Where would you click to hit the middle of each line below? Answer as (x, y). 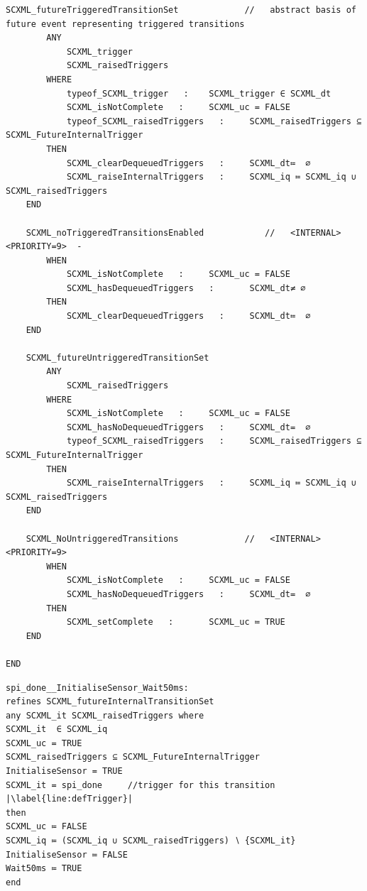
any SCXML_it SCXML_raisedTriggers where (105, 715)
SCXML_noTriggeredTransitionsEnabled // (150, 233)
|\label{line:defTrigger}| (69, 799)
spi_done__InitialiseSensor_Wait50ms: (97, 688)
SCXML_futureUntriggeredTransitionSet (117, 357)
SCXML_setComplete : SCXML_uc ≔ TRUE (176, 622)
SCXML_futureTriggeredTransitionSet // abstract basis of (181, 10)
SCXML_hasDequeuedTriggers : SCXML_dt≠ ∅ (186, 288)
